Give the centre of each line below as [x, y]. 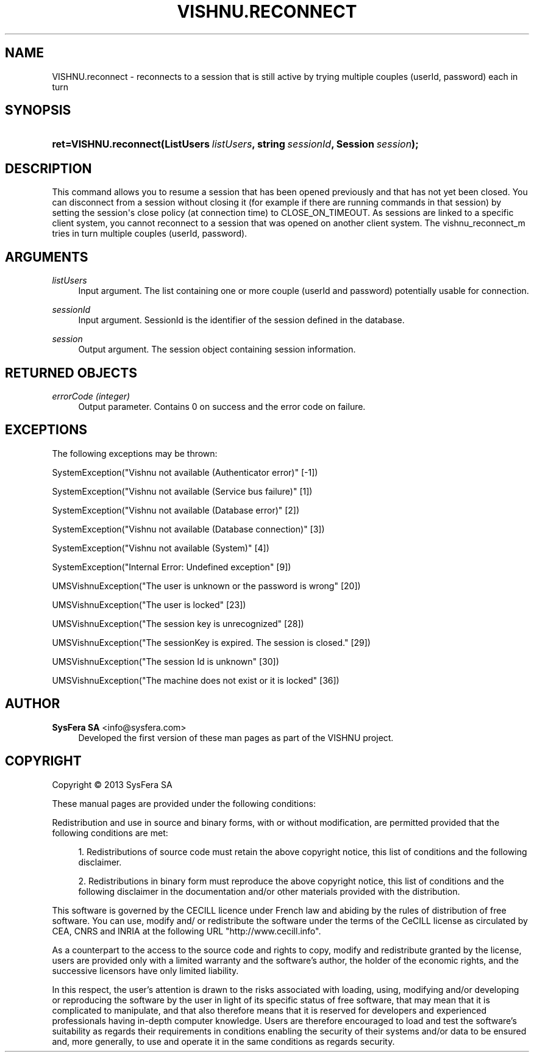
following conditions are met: [110, 833]
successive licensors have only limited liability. [145, 970]
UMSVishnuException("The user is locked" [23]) [149, 604]
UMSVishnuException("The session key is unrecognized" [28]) [178, 623]
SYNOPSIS [38, 110]
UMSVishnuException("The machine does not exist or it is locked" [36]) [196, 680]
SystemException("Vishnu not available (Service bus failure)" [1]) [182, 491]
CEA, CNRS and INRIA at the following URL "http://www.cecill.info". [187, 931]
